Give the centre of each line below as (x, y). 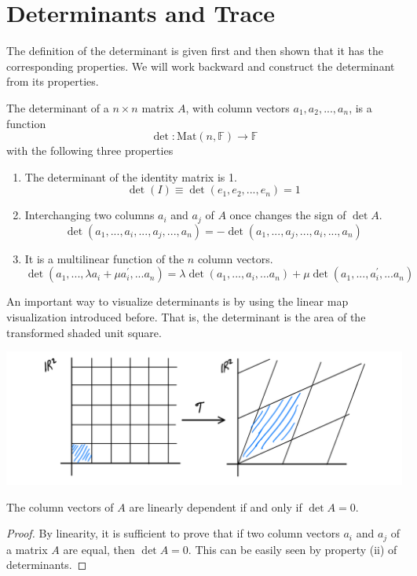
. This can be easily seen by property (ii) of (293, 549)
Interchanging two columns (90, 215)
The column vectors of (60, 506)
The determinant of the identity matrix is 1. (131, 176)
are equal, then (99, 549)
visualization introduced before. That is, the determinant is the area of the (186, 316)
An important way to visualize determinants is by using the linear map (177, 301)
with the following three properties (90, 150)
